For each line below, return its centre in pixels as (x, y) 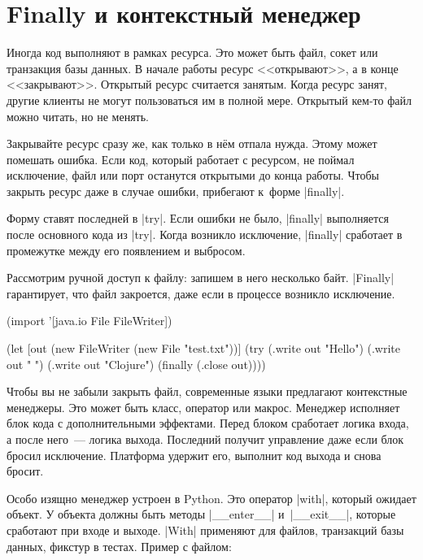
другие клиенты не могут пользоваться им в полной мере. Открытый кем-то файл (209, 100)
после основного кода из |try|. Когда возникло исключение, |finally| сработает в (205, 234)
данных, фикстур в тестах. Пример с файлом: (119, 546)
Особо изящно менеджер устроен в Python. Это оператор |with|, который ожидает (211, 498)
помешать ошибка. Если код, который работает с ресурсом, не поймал (181, 159)
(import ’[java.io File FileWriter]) (89, 321)
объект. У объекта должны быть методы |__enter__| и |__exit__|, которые (201, 514)
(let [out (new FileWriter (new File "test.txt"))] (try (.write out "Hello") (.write (204, 348)
